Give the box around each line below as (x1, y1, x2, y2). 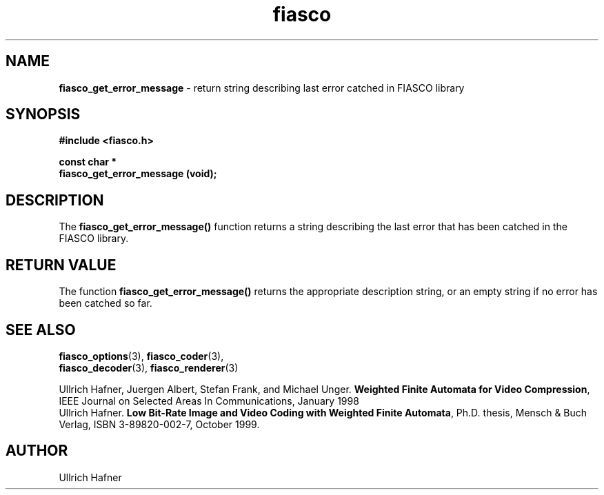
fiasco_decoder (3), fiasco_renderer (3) (59, 361, 239, 374)
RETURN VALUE (6, 256, 117, 274)
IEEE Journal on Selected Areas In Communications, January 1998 (59, 394, 359, 407)
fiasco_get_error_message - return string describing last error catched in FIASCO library (59, 81, 465, 94)
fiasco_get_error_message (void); (59, 168, 217, 180)
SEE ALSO (6, 321, 76, 339)
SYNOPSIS (6, 105, 81, 123)
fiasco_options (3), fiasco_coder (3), (59, 350, 224, 362)
